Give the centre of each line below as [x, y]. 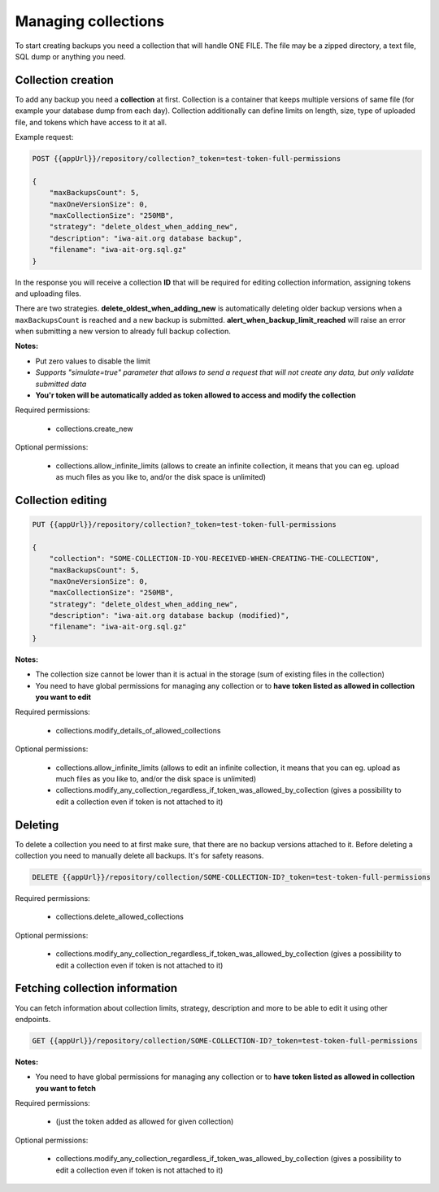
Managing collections [90, 21]
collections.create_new [94, 429]
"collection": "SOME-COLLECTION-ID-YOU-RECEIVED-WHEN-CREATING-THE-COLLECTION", [214, 559]
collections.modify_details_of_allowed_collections [138, 730]
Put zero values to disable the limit [93, 361]
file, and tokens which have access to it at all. [91, 122]
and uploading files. [48, 294]
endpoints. [33, 1019]
